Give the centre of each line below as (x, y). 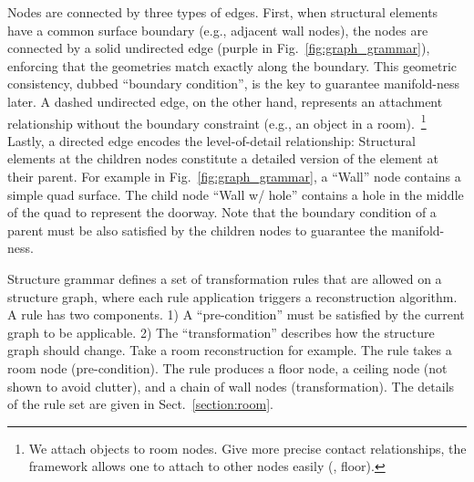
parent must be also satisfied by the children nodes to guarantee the (197, 230)
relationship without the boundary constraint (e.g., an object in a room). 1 (217, 121)
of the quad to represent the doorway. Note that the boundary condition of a (222, 212)
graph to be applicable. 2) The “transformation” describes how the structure (221, 332)
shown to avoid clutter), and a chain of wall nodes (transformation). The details (231, 386)
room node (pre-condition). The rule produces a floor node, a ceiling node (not (227, 367)
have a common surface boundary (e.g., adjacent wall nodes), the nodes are (218, 30)
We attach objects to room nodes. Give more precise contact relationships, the (247, 448)
